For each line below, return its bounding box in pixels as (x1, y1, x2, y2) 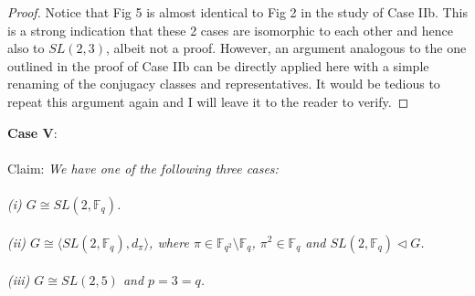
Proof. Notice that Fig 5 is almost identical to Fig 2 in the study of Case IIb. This (7, 3, 468, 21)
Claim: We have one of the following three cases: (7, 158, 279, 177)
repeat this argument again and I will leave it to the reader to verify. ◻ (7, 91, 409, 111)
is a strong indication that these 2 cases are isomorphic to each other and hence (7, 20, 453, 39)
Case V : (7, 122, 58, 142)
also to (7, 38, 45, 58)
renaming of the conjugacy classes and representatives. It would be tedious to (7, 74, 440, 93)
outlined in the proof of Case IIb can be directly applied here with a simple (7, 56, 429, 75)
